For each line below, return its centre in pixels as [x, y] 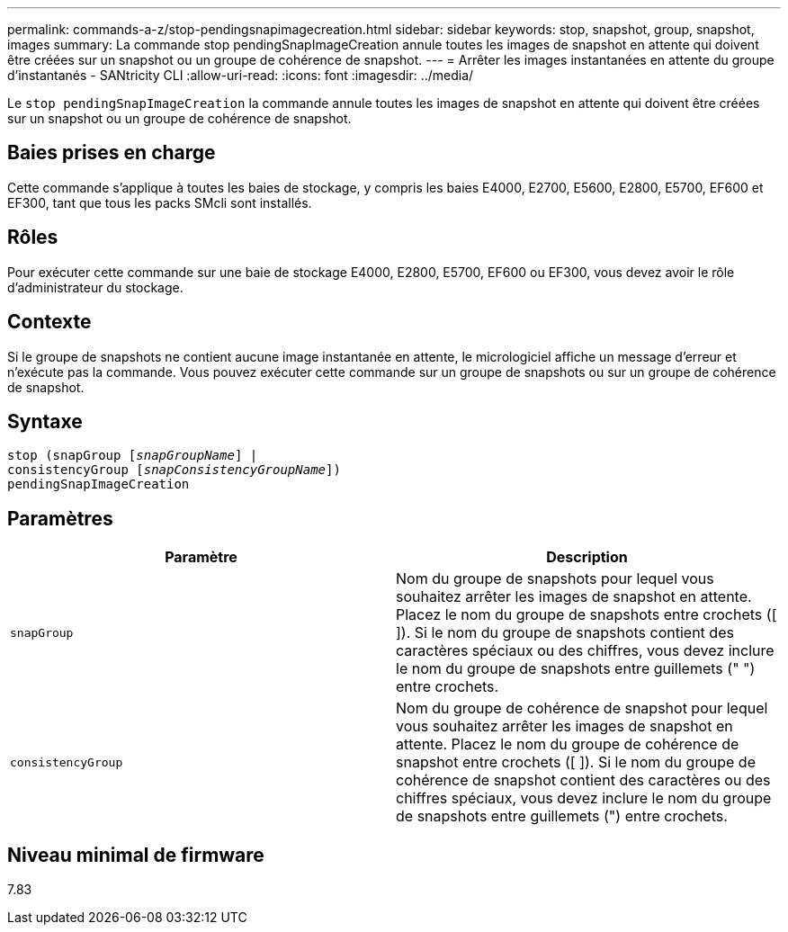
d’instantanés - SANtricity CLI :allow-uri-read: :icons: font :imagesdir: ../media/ [241, 75]
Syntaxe [45, 421]
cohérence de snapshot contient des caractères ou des [583, 780]
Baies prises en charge [112, 153]
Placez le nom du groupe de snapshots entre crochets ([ [587, 615]
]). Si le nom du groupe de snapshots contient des [565, 633]
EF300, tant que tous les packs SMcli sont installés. [160, 202]
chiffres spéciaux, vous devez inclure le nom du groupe [584, 798]
